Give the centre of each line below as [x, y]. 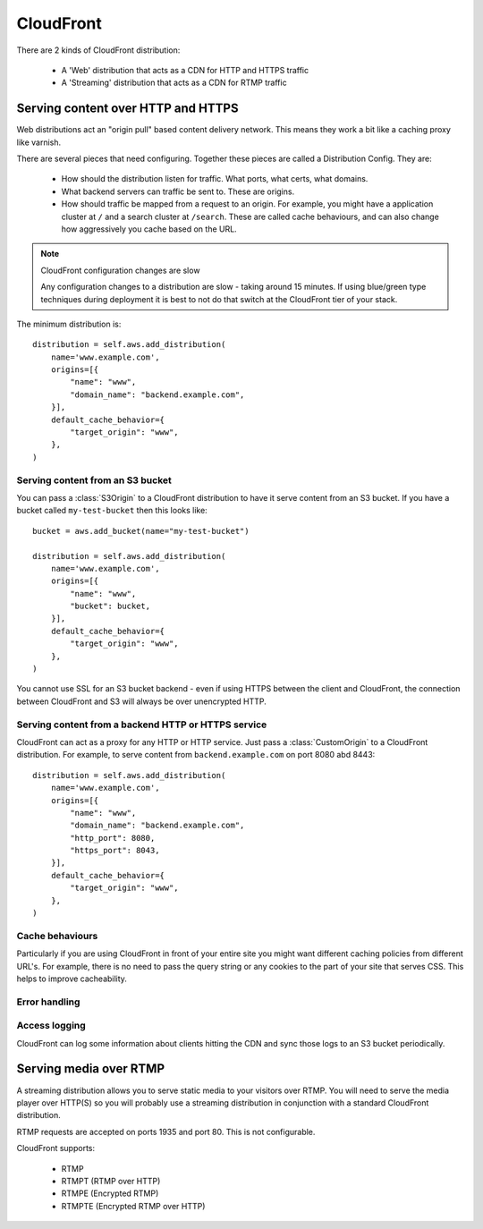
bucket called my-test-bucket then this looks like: [112, 511]
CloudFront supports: [56, 1148]
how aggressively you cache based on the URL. [149, 229]
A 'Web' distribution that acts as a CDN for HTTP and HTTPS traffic [185, 70]
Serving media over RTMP [91, 1069]
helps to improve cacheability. [72, 979]
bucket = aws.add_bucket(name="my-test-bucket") [141, 531]
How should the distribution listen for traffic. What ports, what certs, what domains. [215, 179]
